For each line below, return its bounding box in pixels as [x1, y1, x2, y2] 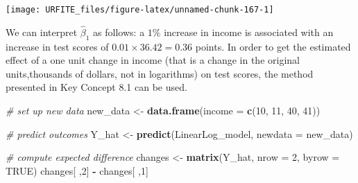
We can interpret [6, 24, 78, 39]
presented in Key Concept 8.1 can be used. [6, 80, 187, 94]
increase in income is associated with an [164, 24, 334, 39]
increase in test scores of [6, 39, 109, 53]
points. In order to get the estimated [195, 39, 351, 53]
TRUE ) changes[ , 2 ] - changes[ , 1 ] [6, 163, 148, 177]
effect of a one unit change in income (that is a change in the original [6, 53, 300, 67]
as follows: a [93, 24, 145, 39]
